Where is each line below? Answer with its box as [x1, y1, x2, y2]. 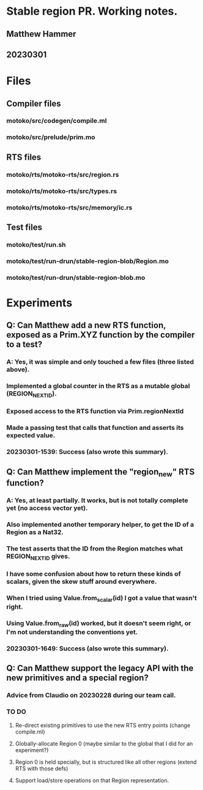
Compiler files [6, 98, 61, 108]
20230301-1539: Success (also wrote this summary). [6, 448, 168, 456]
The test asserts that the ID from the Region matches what [6, 544, 183, 552]
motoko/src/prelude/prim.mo [6, 133, 95, 141]
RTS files [6, 152, 42, 162]
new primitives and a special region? [6, 672, 149, 683]
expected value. [6, 431, 56, 440]
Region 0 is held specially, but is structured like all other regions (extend [15, 758, 197, 766]
